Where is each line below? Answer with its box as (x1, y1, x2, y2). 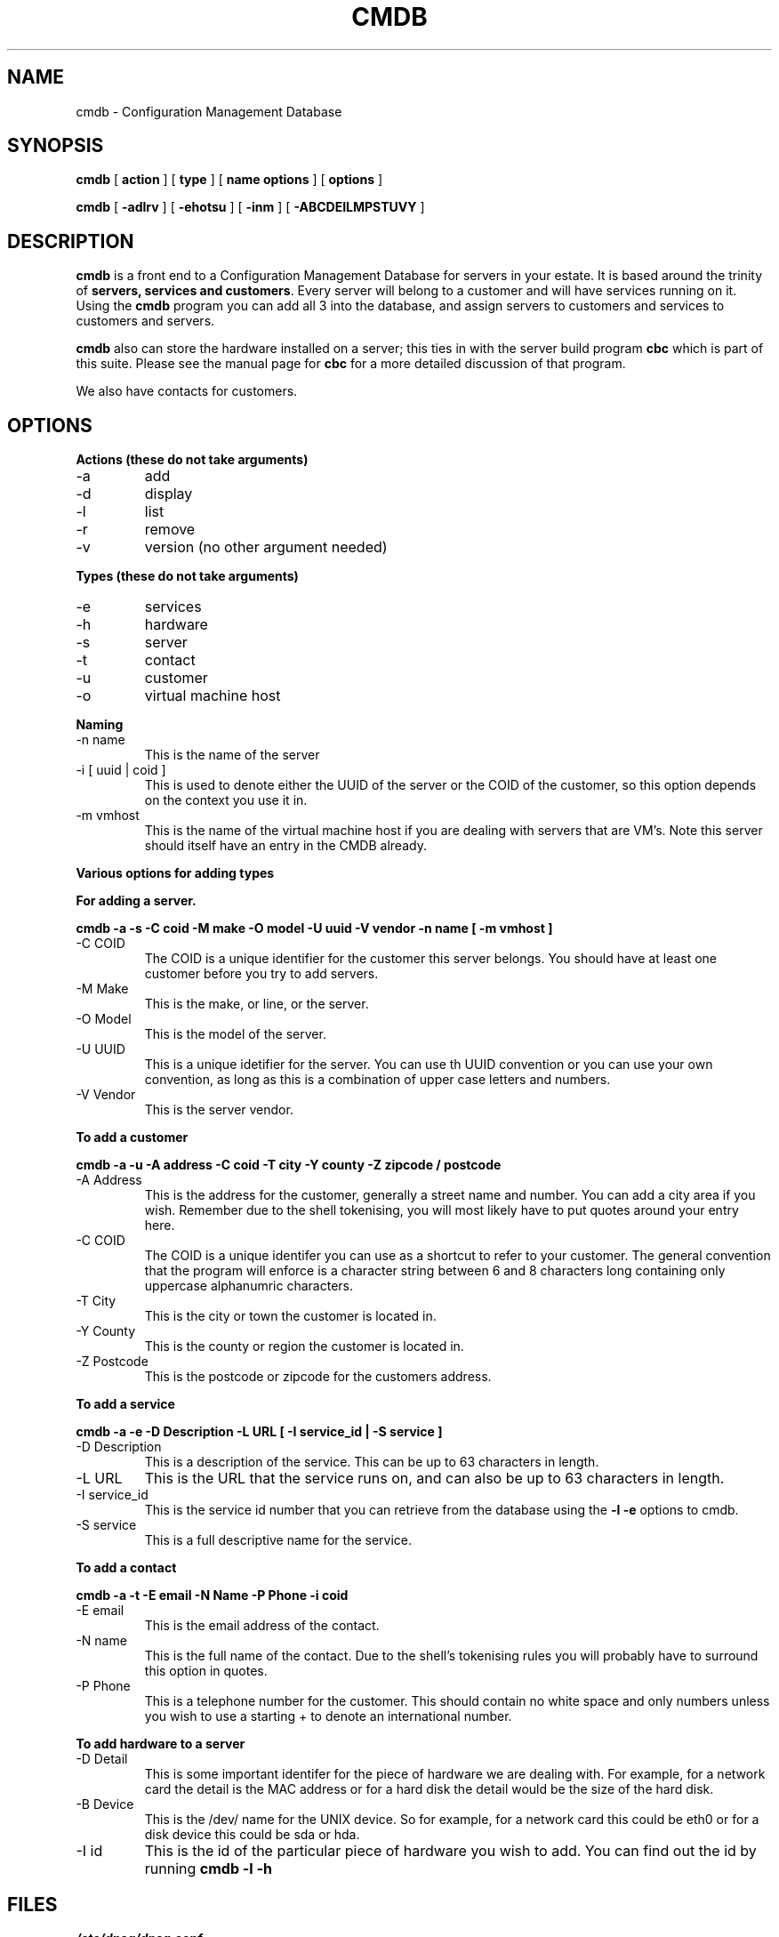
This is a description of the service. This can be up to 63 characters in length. (144, 1454, 599, 1470)
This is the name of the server (144, 747, 320, 763)
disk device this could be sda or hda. (144, 1827, 360, 1843)
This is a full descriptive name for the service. (144, 1532, 413, 1548)
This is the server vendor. (144, 1102, 293, 1118)
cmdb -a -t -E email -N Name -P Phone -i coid (76, 1587, 349, 1603)
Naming (76, 717, 124, 733)
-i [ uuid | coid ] (76, 762, 166, 778)
